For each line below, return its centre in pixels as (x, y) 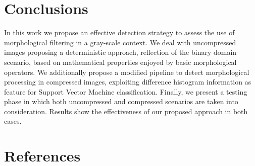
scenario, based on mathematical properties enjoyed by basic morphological (120, 62)
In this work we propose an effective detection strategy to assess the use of (119, 32)
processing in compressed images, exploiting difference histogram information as (128, 82)
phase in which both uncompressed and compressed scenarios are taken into (121, 101)
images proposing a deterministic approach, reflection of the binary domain (120, 52)
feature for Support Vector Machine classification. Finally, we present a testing (126, 91)
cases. (13, 121)
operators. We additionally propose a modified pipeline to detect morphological (127, 72)
